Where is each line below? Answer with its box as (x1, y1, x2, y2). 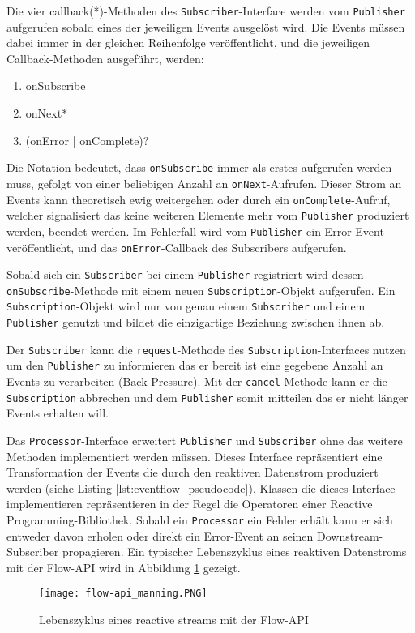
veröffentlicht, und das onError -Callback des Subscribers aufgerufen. (6, 238, 347, 255)
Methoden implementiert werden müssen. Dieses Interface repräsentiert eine (6, 447, 383, 464)
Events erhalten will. (6, 404, 109, 421)
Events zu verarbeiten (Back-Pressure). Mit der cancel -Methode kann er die (6, 373, 387, 390)
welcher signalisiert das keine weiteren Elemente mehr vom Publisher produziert (6, 207, 409, 224)
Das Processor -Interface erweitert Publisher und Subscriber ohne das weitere (6, 432, 403, 448)
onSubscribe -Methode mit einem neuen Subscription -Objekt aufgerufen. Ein (6, 281, 396, 298)
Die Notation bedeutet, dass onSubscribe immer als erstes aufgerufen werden (6, 159, 392, 176)
